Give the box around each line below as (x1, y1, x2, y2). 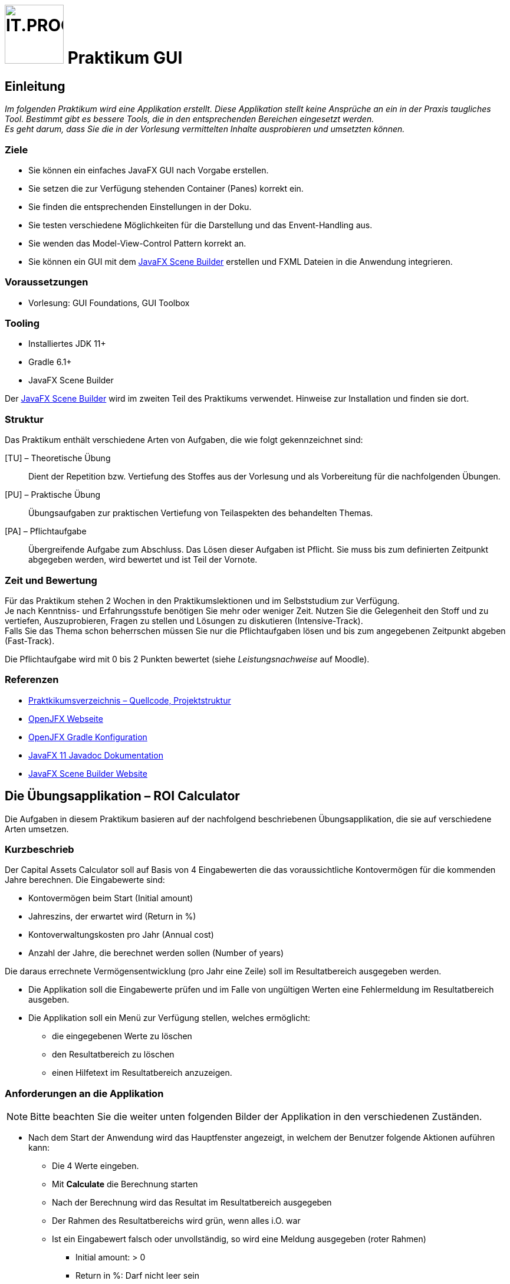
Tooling (5, 317, 40, 330)
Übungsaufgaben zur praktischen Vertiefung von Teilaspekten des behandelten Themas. (28, 508, 373, 518)
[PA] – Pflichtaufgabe (5, 526, 87, 537)
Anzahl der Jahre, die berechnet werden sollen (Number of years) (28, 948, 284, 958)
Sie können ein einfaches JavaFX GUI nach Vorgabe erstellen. (28, 165, 269, 175)
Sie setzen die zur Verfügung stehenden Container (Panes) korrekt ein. (28, 183, 304, 193)
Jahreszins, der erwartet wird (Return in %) (28, 911, 196, 922)
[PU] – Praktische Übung (5, 490, 101, 500)
